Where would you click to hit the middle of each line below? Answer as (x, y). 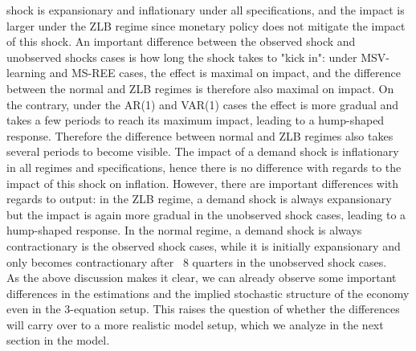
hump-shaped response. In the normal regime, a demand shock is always (184, 230)
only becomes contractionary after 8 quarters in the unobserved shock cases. (197, 261)
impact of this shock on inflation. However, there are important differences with (203, 183)
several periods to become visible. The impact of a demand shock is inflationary (203, 151)
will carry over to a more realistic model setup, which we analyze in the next (195, 324)
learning (27, 73)
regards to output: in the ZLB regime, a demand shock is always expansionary (199, 199)
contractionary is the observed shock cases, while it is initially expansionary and (204, 245)
